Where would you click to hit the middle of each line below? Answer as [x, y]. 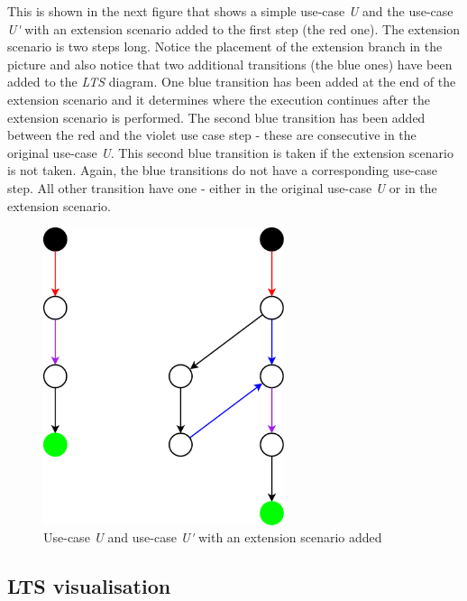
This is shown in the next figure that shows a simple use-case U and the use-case [230, 11]
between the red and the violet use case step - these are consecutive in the [212, 135]
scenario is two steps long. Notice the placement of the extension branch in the [225, 46]
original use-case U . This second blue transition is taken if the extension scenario [230, 152]
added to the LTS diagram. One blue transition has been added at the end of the [232, 82]
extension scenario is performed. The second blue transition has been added [216, 117]
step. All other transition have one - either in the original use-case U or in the [222, 187]
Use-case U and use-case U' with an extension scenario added [213, 537]
